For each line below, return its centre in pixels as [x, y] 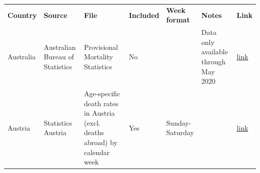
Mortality [98, 57]
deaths [94, 132]
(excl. [92, 122]
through [213, 61]
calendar [97, 152]
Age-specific [102, 93]
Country [22, 15]
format [178, 20]
